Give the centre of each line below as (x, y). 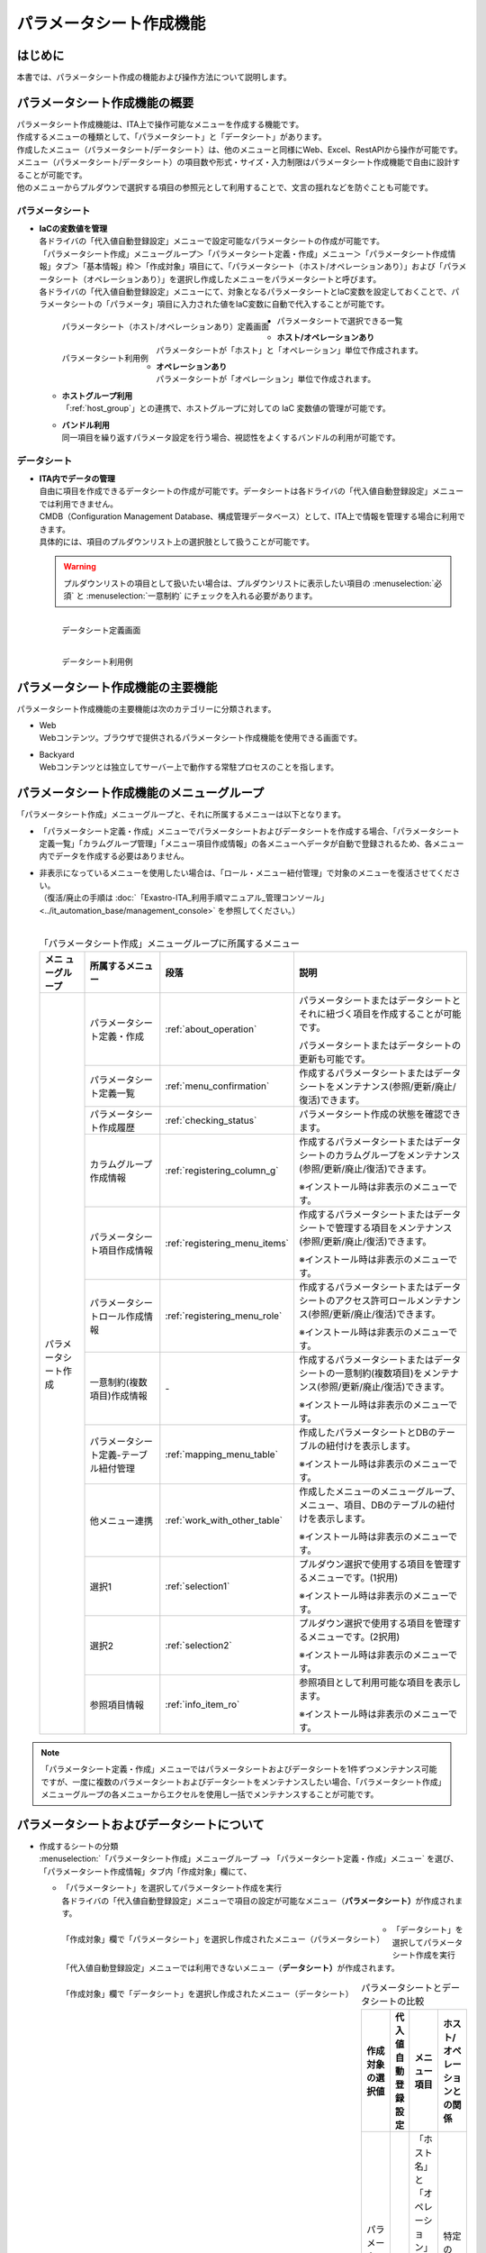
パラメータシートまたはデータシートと (380, 1000)
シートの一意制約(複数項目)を (360, 1373)
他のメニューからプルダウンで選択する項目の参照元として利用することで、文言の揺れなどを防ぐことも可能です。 (225, 187)
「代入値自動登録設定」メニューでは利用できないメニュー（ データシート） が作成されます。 (230, 1967)
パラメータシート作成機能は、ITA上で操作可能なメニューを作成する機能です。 (160, 124)
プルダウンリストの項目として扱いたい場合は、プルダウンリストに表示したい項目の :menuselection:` (249, 583)
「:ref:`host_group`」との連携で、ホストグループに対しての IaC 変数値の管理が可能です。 (226, 408)
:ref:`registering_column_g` (222, 1170)
